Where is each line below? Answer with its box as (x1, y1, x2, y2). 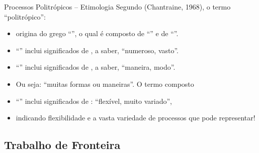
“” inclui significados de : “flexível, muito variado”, (16, 95, 172, 106)
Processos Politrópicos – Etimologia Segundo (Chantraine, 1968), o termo (4, 2, 231, 12)
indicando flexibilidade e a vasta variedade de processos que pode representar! (16, 112, 255, 123)
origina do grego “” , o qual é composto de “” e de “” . (16, 28, 179, 39)
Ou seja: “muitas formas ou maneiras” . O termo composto (16, 78, 194, 89)
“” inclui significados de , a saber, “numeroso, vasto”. (16, 45, 179, 55)
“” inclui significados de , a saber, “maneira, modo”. (16, 62, 176, 72)
